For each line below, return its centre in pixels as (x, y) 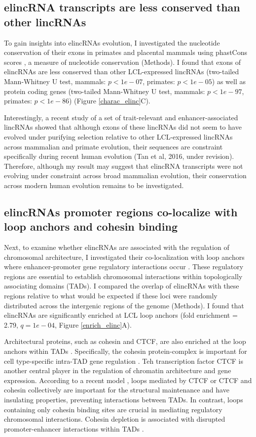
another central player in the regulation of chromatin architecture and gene (118, 370)
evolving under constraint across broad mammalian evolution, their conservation (125, 175)
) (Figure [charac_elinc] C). (110, 101)
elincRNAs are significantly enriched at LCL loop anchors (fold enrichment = (121, 315)
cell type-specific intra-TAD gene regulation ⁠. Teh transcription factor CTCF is (124, 361)
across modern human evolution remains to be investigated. (94, 185)
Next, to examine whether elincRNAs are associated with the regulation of (117, 247)
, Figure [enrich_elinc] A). (93, 324)
